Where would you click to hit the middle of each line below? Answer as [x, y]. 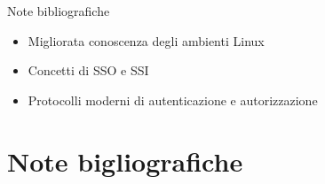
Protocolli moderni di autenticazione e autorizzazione [173, 100]
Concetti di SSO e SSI [88, 70]
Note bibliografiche [59, 11]
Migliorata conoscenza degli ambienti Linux [146, 40]
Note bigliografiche [125, 161]
